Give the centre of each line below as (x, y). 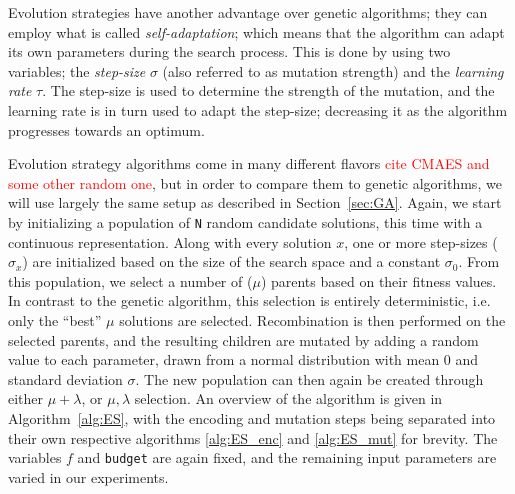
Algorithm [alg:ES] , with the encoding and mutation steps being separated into (252, 417)
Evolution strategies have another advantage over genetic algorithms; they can (248, 12)
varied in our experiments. (88, 476)
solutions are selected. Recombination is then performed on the (312, 319)
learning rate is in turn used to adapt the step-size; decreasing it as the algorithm (258, 109)
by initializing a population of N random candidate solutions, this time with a (245, 221)
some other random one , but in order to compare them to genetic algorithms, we (255, 182)
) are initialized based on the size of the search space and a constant (231, 261)
